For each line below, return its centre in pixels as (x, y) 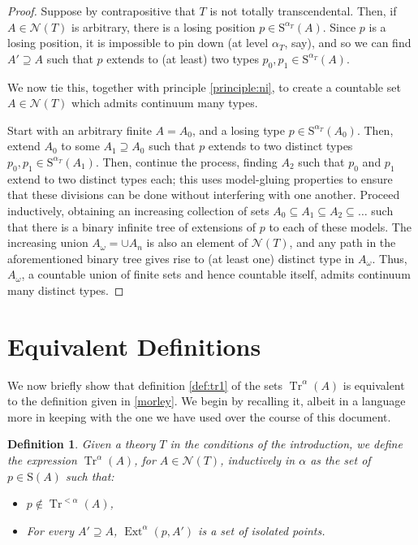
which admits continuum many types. (165, 103)
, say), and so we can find (348, 43)
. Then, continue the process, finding (186, 161)
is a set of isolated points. (262, 530)
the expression (42, 460)
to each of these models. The (340, 226)
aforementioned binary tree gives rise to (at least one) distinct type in (181, 258)
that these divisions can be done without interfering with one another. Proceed (204, 195)
